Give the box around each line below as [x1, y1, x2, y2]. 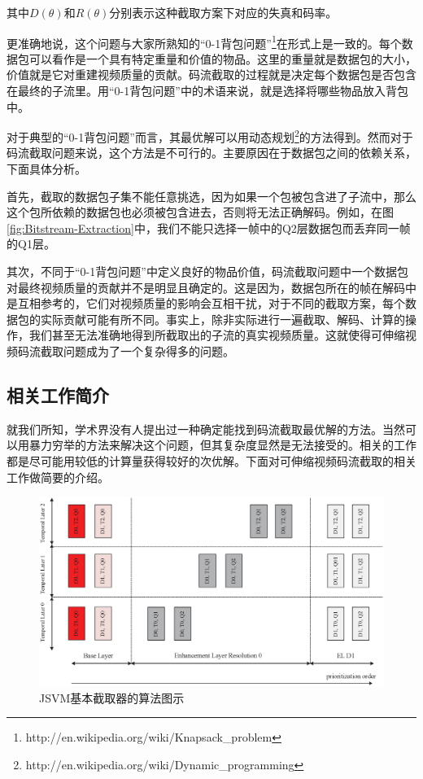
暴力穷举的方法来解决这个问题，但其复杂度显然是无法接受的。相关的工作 [28, 436, 416, 453]
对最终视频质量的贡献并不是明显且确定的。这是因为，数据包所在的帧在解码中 [7, 278, 416, 295]
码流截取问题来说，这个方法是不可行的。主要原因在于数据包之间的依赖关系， [7, 144, 416, 161]
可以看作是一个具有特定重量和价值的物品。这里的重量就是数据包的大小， [28, 50, 416, 67]
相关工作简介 [7, 382, 109, 407]
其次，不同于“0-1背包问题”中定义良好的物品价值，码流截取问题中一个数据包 [7, 263, 408, 280]
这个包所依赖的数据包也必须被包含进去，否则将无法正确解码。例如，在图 [7, 204, 394, 221]
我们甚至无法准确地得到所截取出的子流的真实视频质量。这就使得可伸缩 [28, 326, 405, 344]
